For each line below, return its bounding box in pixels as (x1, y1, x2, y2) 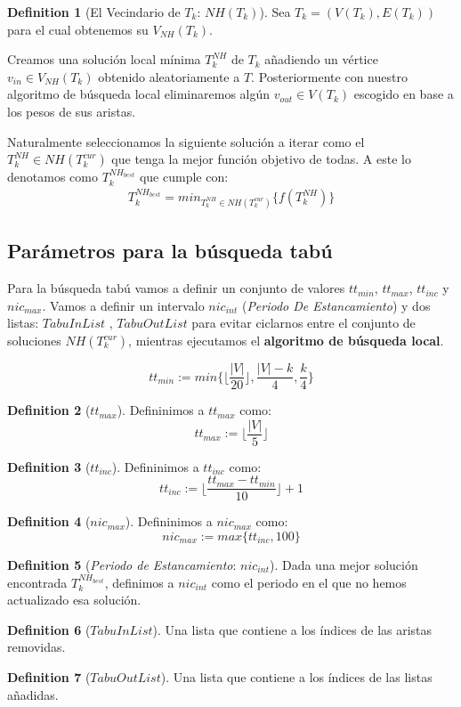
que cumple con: (139, 167, 229, 186)
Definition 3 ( (7, 457, 91, 475)
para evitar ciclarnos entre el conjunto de (191, 313, 416, 332)
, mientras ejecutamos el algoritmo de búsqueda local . (128, 331, 444, 350)
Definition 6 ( (7, 620, 91, 638)
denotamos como (7, 167, 98, 186)
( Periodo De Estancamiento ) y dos (241, 296, 431, 314)
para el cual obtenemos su (7, 20, 149, 38)
